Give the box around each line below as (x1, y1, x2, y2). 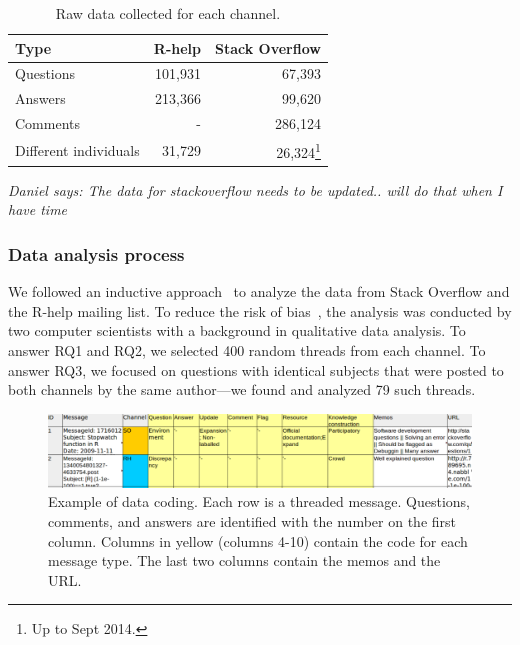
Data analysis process (8, 241, 185, 266)
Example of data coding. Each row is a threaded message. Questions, (48, 491, 471, 512)
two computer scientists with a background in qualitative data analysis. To (8, 320, 466, 341)
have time (8, 199, 68, 220)
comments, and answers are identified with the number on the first (48, 510, 457, 531)
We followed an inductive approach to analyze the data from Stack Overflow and (8, 281, 510, 302)
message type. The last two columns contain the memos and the (48, 550, 441, 571)
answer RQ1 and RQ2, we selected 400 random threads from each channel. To (8, 339, 486, 360)
